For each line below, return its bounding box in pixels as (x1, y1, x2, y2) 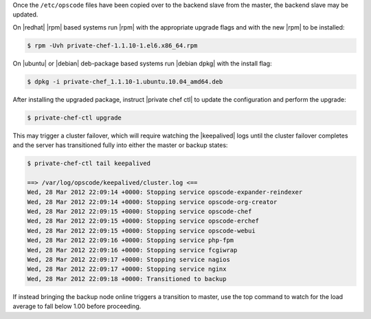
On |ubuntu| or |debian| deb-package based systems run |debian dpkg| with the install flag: (12, 59, 272, 67)
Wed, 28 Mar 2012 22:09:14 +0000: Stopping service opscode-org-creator (27, 198, 278, 206)
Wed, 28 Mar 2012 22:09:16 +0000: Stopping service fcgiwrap (27, 246, 238, 254)
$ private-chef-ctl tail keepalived (27, 159, 151, 168)
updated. (12, 10, 38, 19)
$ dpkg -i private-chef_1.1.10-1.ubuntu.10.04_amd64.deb (27, 78, 223, 85)
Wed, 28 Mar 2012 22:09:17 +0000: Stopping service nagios (27, 255, 230, 263)
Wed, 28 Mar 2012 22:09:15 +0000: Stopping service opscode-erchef (27, 217, 260, 225)
